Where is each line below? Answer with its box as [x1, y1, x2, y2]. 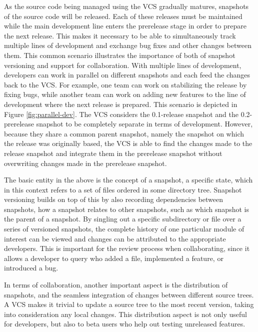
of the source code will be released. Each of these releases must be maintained [4, 10, 242, 21]
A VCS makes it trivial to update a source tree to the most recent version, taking [4, 299, 254, 309]
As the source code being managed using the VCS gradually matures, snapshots [4, 1, 249, 11]
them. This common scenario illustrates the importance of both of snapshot [4, 49, 235, 60]
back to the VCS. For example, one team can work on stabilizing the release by [4, 79, 247, 89]
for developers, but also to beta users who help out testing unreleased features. [4, 318, 245, 329]
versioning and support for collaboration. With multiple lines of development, [4, 59, 241, 70]
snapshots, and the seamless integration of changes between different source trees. [4, 289, 254, 299]
